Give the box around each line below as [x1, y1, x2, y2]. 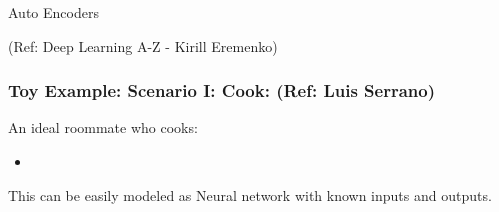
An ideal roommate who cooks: [8, 117, 198, 138]
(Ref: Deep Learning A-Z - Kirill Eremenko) [8, 35, 278, 56]
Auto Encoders [8, 2, 99, 22]
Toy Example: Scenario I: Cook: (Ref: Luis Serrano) [8, 78, 435, 103]
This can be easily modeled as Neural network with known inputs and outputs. [8, 184, 492, 205]
